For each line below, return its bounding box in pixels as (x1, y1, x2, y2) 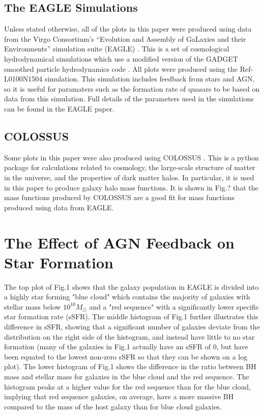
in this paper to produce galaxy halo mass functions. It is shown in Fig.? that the (4, 182, 258, 192)
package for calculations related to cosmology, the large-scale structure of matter (4, 162, 255, 173)
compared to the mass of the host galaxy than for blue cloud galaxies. (4, 401, 222, 411)
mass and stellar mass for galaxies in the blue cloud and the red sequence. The (4, 371, 249, 381)
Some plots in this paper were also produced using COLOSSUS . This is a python (4, 152, 259, 162)
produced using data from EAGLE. (4, 202, 114, 212)
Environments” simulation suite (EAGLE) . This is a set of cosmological (4, 43, 229, 54)
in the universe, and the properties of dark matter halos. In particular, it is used (4, 172, 254, 182)
